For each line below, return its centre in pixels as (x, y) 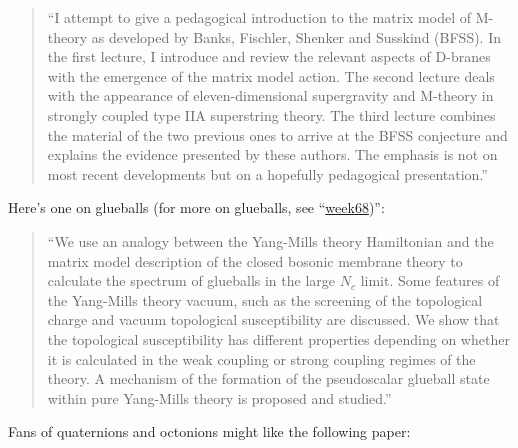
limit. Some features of (430, 280)
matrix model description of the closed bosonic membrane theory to (255, 260)
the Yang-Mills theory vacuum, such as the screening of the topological (265, 299)
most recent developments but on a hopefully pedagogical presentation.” (267, 173)
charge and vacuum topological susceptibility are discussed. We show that (273, 319)
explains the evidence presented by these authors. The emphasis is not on (272, 154)
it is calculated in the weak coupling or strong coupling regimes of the (261, 358)
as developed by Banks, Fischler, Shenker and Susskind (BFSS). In (296, 36)
